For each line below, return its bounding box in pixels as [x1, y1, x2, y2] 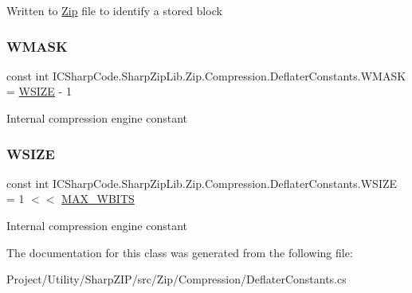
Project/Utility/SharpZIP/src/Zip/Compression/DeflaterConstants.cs [6, 271, 347, 287]
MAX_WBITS [61, 190, 135, 207]
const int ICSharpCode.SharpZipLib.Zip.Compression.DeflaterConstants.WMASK [6, 67, 406, 84]
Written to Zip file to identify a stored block [6, 2, 222, 18]
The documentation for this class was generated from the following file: [6, 244, 353, 260]
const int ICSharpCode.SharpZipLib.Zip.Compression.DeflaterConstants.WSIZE [6, 174, 398, 191]
